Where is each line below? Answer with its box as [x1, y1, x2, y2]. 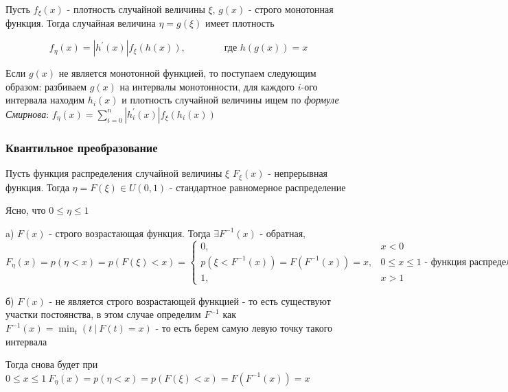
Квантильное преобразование [5, 138, 158, 156]
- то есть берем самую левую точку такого [155, 321, 333, 335]
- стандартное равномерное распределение [169, 180, 346, 194]
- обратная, [259, 225, 305, 240]
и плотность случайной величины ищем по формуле [122, 93, 339, 107]
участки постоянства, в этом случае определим [5, 307, 201, 321]
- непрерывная [268, 166, 328, 180]
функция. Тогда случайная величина [5, 16, 156, 30]
